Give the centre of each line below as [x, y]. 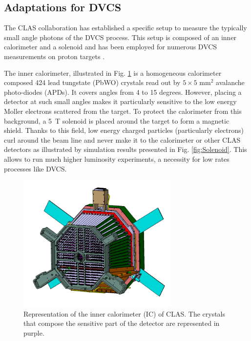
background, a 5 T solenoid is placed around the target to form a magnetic [117, 120]
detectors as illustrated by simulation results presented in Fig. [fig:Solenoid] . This [125, 149]
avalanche [230, 82]
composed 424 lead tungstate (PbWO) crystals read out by [92, 82]
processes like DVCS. [35, 168]
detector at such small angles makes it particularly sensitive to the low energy [120, 101]
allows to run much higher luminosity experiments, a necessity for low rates [117, 159]
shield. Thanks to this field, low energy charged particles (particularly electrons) [124, 130]
